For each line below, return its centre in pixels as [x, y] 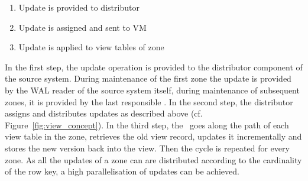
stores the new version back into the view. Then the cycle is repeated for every [147, 148]
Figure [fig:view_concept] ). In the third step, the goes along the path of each [147, 125]
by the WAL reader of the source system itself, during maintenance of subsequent [152, 90]
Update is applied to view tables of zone [91, 47]
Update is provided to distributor [79, 7]
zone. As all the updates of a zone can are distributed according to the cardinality [153, 159]
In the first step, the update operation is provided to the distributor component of [154, 67]
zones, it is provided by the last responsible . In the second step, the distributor [149, 101]
